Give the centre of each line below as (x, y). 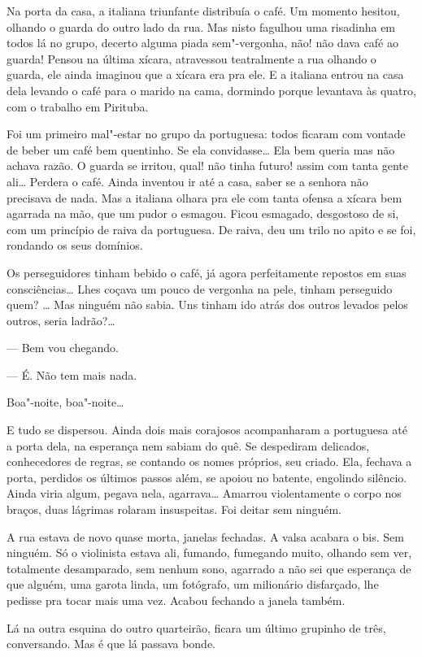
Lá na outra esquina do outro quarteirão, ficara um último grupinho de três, (196, 627)
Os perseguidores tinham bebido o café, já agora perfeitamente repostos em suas (207, 272)
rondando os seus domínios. (75, 245)
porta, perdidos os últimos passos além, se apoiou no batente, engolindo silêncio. (207, 477)
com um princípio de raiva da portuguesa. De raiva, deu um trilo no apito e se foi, (211, 229)
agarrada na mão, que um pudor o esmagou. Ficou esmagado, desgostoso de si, (203, 213)
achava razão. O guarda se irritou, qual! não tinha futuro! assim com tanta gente (207, 165)
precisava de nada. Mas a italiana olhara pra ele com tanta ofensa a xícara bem (204, 197)
